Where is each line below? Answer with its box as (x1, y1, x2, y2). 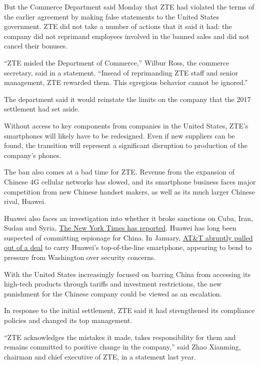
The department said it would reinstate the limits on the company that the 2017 (4, 93, 251, 104)
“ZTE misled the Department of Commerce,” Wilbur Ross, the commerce (4, 57, 229, 67)
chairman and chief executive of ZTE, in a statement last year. (4, 351, 196, 361)
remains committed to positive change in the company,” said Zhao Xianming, (4, 341, 241, 352)
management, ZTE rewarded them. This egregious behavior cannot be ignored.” (4, 77, 248, 87)
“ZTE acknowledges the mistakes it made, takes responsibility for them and (4, 331, 236, 342)
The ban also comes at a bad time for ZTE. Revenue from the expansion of (4, 166, 234, 177)
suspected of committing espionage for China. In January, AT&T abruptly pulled (4, 232, 253, 242)
